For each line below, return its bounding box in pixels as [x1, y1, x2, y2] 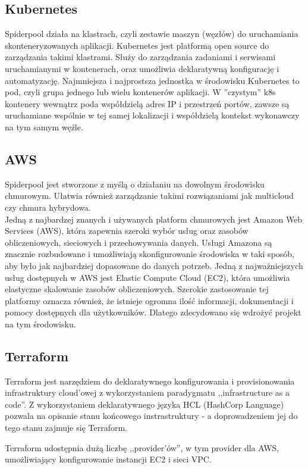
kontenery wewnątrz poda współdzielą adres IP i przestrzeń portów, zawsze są [5, 97, 290, 110]
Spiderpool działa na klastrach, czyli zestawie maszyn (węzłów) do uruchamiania [5, 27, 298, 40]
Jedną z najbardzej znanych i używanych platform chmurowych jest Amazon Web [5, 212, 303, 225]
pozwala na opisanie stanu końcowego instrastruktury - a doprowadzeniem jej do [5, 409, 298, 422]
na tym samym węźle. [5, 120, 83, 133]
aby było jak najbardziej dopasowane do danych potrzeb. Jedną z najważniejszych [5, 259, 303, 271]
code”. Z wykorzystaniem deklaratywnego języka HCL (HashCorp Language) [5, 398, 284, 410]
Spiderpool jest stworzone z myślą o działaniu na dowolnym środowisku [5, 177, 265, 190]
